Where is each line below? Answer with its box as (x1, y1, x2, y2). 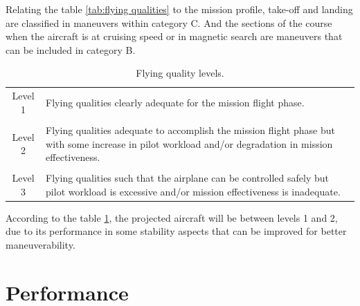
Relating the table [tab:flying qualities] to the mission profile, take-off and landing (6, 2, 353, 16)
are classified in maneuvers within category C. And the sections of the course (6, 15, 332, 30)
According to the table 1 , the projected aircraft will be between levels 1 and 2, (6, 210, 338, 224)
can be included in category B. (6, 42, 136, 57)
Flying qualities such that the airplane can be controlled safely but (46, 171, 329, 185)
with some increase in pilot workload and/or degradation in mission (46, 136, 333, 151)
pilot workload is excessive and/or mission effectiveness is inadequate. (46, 184, 341, 198)
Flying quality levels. (136, 66, 224, 80)
